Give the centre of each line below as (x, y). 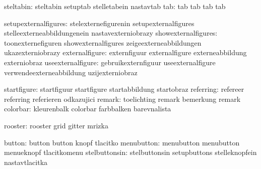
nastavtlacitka (26, 162)
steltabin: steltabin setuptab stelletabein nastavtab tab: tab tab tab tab (115, 6)
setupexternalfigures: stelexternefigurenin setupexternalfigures (99, 23)
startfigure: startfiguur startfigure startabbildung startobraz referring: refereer (124, 89)
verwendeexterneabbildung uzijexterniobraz (71, 72)
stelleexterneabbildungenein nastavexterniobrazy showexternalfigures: (111, 33)
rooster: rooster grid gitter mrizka (56, 125)
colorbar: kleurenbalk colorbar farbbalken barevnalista (88, 109)
